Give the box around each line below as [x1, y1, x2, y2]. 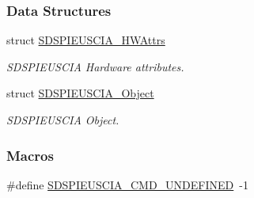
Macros [6, 145, 54, 165]
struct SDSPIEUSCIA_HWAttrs [6, 32, 165, 48]
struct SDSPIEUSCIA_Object [6, 85, 154, 101]
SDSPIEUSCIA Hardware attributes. [6, 58, 184, 74]
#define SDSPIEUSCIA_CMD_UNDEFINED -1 [6, 176, 248, 192]
